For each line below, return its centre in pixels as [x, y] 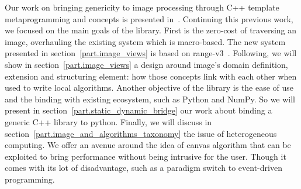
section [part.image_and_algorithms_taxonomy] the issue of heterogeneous [141, 133]
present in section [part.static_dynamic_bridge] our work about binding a [139, 110]
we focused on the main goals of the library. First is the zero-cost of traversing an [151, 30]
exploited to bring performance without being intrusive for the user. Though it [146, 156]
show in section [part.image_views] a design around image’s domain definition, [146, 64]
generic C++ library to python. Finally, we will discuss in [108, 121]
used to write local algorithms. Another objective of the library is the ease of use [149, 87]
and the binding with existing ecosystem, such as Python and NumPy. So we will [150, 99]
